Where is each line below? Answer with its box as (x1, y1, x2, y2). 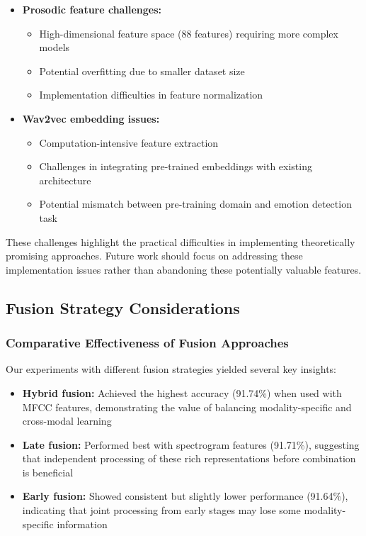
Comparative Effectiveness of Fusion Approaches (6, 334, 289, 352)
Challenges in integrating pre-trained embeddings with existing (39, 159, 312, 174)
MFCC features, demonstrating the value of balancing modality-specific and (22, 399, 352, 414)
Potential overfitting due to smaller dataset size (39, 63, 245, 78)
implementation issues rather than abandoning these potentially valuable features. (6, 262, 362, 277)
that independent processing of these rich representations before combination (22, 451, 356, 466)
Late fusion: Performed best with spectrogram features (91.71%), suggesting (22, 437, 360, 452)
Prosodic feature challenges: (22, 2, 161, 16)
